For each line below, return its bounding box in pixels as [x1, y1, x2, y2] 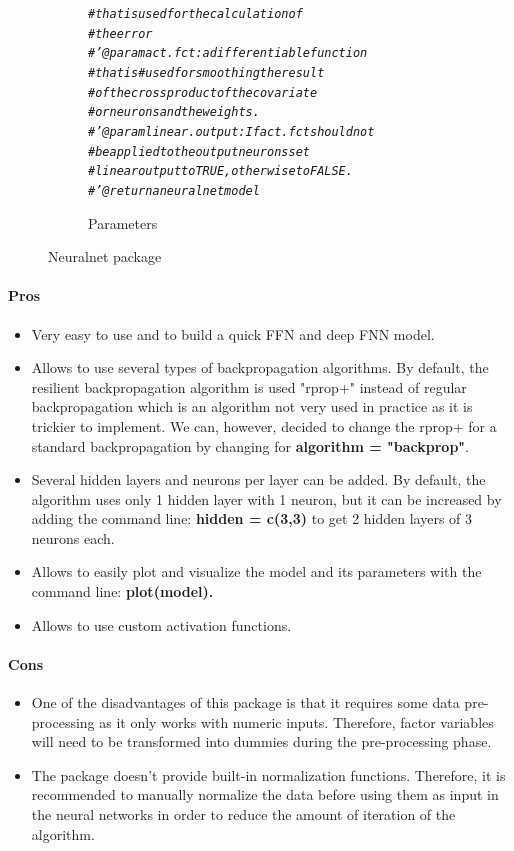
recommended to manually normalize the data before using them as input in [31, 784, 499, 805]
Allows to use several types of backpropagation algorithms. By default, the [31, 357, 489, 378]
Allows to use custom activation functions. [31, 614, 292, 635]
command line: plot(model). [31, 581, 214, 602]
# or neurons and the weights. [88, 105, 260, 120]
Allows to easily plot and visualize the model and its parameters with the [31, 561, 482, 582]
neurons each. [31, 527, 115, 548]
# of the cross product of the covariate [88, 85, 318, 100]
